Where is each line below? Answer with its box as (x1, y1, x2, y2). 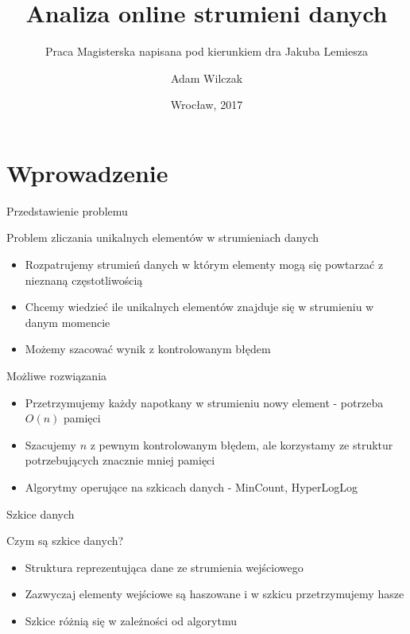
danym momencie (25, 313, 110, 330)
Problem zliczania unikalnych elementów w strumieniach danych (6, 229, 319, 246)
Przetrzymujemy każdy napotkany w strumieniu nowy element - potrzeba (25, 394, 384, 410)
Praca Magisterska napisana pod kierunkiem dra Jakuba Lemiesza (45, 43, 368, 60)
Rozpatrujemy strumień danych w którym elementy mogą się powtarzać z (25, 256, 384, 273)
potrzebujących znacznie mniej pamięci (25, 452, 215, 469)
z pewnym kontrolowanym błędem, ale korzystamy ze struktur (90, 436, 393, 453)
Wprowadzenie (6, 156, 168, 189)
